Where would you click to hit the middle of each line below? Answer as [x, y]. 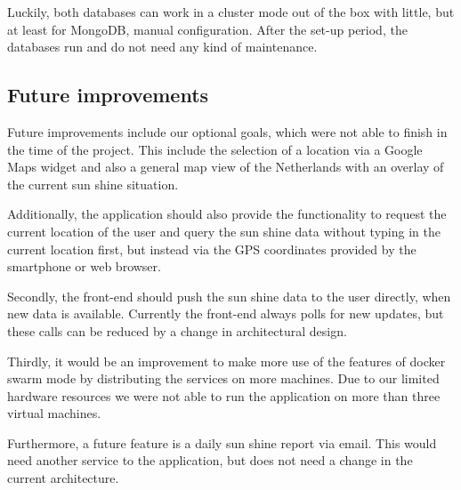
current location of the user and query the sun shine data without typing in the [224, 231]
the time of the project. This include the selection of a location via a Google [215, 149]
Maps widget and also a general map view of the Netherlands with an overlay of [226, 167]
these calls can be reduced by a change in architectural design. [177, 330]
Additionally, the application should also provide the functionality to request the [227, 214]
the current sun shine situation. [93, 184]
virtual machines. [54, 413]
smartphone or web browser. [84, 266]
